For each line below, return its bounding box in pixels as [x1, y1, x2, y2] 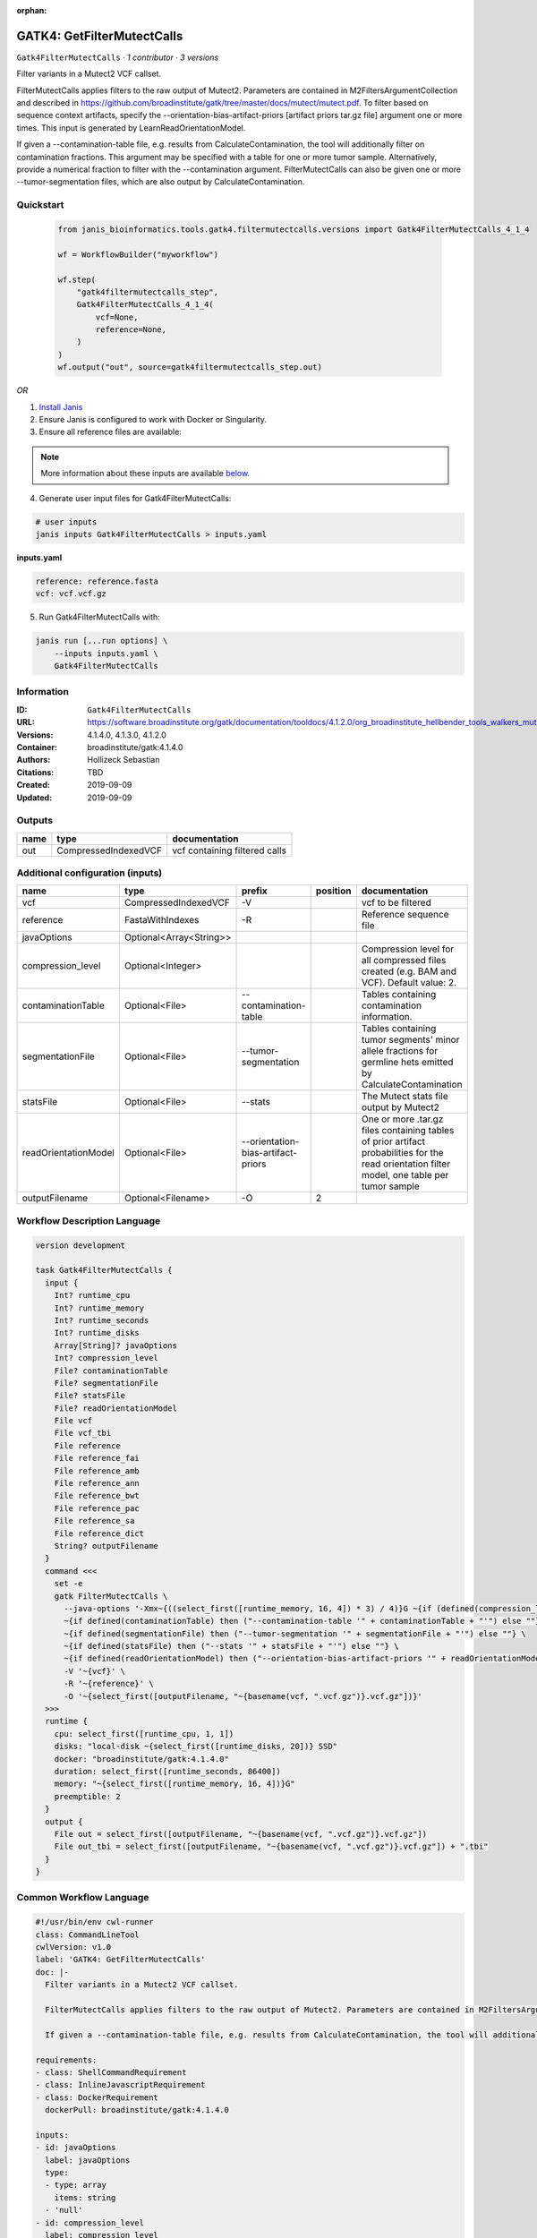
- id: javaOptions [35, 2142, 116, 2153]
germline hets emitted [361, 1056, 454, 1069]
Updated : [16, 792, 53, 803]
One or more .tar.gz [361, 1113, 444, 1125]
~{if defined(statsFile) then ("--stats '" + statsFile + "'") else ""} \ [64, 1641, 399, 1652]
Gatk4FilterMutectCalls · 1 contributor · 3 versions [16, 52, 219, 63]
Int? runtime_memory [54, 1303, 145, 1313]
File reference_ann [54, 1478, 141, 1489]
